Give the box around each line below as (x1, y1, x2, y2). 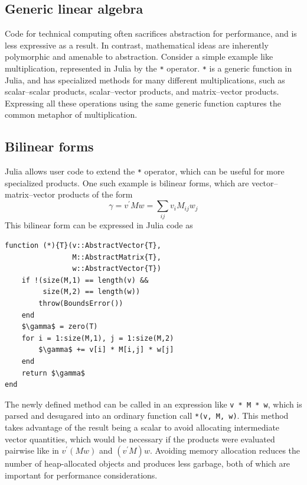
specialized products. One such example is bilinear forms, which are (5, 176, 249, 189)
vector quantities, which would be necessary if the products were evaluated (5, 432, 275, 445)
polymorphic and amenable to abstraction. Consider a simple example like (5, 50, 273, 63)
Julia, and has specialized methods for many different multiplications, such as (5, 73, 285, 86)
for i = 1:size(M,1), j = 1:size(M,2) (21, 334, 174, 342)
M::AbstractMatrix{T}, (72, 253, 161, 261)
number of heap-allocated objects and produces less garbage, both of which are (5, 457, 290, 470)
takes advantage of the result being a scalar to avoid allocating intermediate (5, 421, 280, 434)
